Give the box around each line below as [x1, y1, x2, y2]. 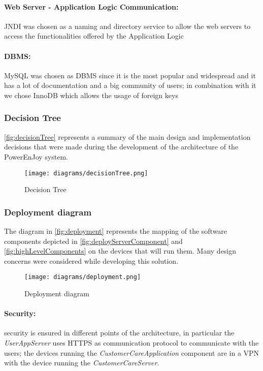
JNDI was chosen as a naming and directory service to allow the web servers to [4, 20, 251, 31]
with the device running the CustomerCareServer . [4, 357, 159, 368]
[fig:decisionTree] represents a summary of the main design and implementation [4, 131, 251, 142]
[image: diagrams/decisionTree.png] [24, 169, 148, 177]
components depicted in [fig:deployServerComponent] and [4, 235, 183, 246]
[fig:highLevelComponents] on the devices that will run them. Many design [4, 245, 237, 256]
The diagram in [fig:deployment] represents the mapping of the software [4, 226, 227, 236]
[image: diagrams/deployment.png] [24, 273, 141, 281]
